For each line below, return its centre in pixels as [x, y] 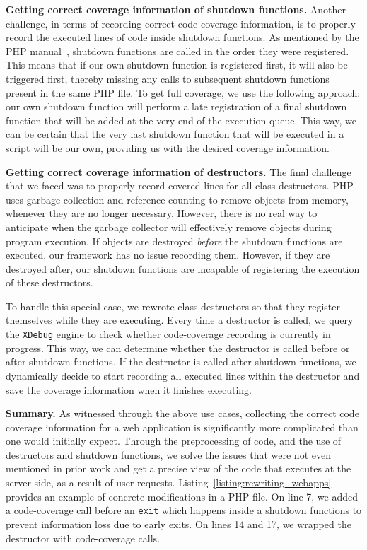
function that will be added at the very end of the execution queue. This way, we [181, 120]
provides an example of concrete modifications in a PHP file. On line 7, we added [182, 496]
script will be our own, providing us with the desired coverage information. [168, 147]
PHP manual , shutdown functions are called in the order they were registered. [177, 51]
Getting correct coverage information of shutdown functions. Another [176, 9]
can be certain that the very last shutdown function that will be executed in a [175, 134]
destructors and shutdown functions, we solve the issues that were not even [168, 454]
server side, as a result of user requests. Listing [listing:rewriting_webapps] [169, 482]
